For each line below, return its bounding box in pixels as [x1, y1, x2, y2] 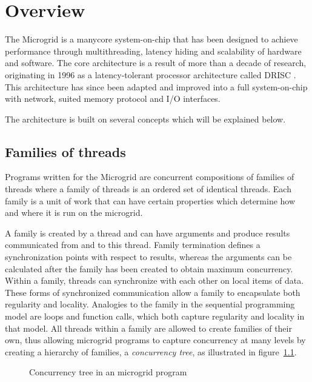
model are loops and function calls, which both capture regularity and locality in [5, 310, 305, 323]
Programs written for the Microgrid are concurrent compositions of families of [5, 170, 294, 183]
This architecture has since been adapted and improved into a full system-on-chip [5, 80, 308, 93]
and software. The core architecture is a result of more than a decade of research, [5, 56, 307, 69]
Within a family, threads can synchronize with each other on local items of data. [5, 274, 304, 287]
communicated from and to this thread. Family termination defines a [5, 238, 261, 251]
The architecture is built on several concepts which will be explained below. [5, 112, 286, 125]
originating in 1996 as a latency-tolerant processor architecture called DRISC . [5, 68, 296, 81]
